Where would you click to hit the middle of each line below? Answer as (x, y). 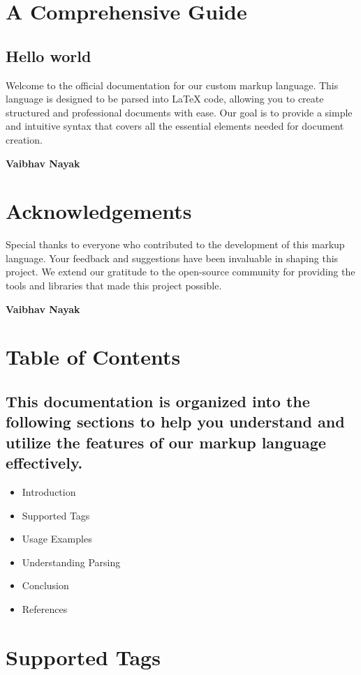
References (45, 608)
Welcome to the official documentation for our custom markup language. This (172, 85)
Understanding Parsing (71, 562)
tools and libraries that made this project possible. (114, 286)
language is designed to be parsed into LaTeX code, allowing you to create (165, 99)
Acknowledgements (99, 211)
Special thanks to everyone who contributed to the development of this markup (175, 244)
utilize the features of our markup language (166, 442)
